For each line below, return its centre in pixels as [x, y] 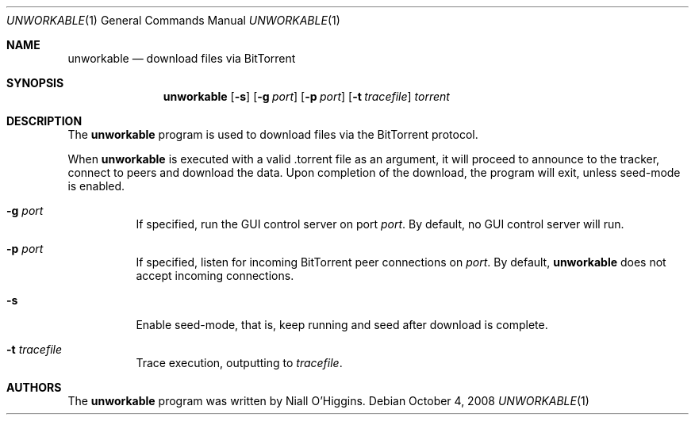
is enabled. [96, 186]
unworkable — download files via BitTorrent [182, 58]
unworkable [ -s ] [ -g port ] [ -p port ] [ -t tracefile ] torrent [306, 96]
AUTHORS [34, 387]
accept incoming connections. [215, 276]
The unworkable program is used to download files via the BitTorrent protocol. [273, 134]
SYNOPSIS [35, 83]
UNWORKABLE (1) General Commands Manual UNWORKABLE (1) [173, 20]
